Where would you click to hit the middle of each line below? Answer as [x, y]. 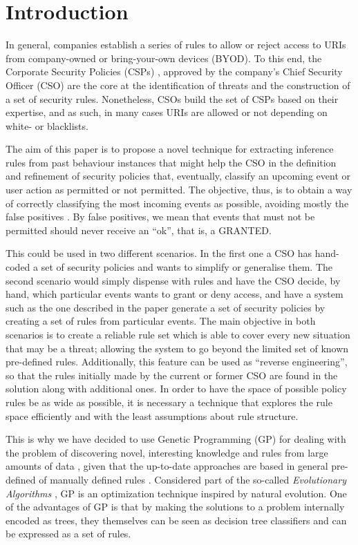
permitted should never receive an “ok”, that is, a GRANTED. [139, 230]
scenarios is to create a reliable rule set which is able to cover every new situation [178, 334]
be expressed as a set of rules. [68, 534]
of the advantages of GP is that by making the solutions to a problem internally [175, 507]
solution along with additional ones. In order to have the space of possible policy [176, 389]
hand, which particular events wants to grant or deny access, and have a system [175, 294]
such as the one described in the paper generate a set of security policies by [166, 307]
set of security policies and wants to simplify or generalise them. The [187, 267]
